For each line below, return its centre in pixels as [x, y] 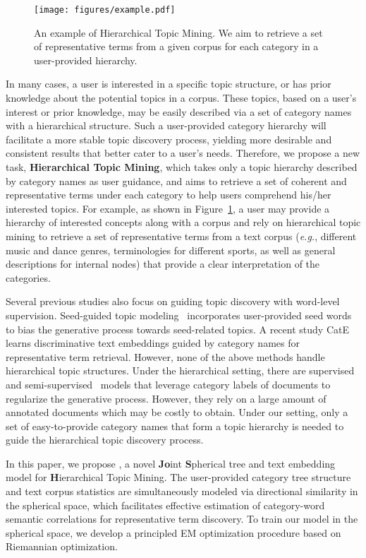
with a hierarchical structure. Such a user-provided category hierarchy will [166, 125]
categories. [28, 277]
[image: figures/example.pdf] [105, 10]
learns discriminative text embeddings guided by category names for [153, 343]
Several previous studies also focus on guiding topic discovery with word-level [173, 301]
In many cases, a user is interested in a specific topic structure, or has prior [169, 84]
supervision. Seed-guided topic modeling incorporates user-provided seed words [179, 315]
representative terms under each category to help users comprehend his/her [169, 195]
